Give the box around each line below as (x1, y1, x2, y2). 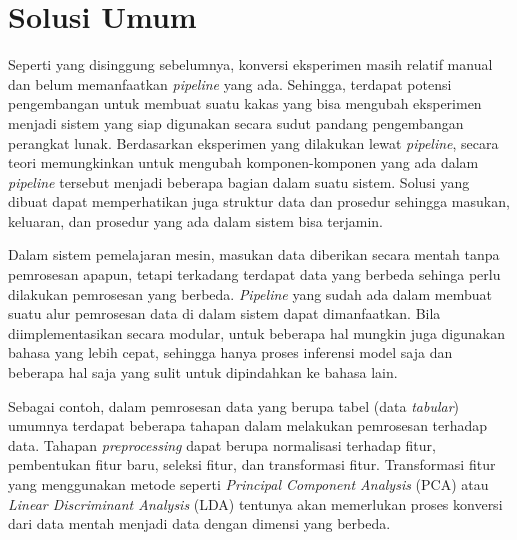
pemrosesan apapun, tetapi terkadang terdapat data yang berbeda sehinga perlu (8, 264, 501, 285)
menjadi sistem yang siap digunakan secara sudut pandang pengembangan (8, 112, 464, 133)
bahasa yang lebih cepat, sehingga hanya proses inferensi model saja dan (8, 342, 453, 363)
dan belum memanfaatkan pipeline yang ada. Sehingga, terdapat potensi (8, 73, 452, 94)
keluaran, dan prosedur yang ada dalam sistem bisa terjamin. (8, 210, 383, 231)
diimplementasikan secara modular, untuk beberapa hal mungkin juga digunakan (8, 322, 505, 343)
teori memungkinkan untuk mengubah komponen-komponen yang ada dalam (8, 152, 479, 173)
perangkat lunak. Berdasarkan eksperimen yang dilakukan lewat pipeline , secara (8, 132, 499, 153)
